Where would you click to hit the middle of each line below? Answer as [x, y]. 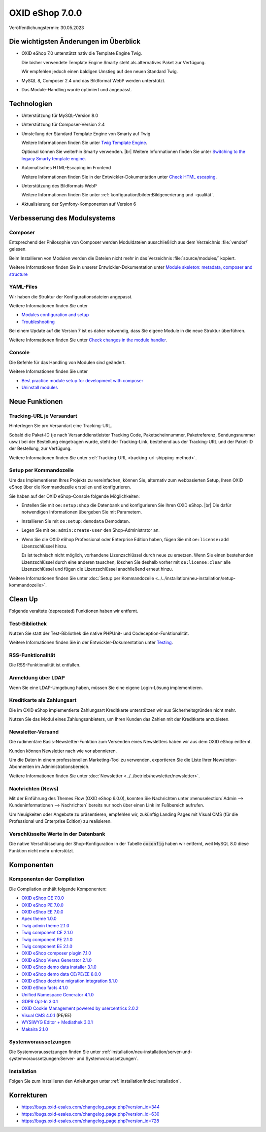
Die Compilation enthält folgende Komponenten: [58, 889]
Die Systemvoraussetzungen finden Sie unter [55, 1052]
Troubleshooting [38, 322]
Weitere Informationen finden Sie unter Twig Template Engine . [84, 143]
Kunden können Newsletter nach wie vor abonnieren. [63, 751]
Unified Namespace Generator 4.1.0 [58, 994]
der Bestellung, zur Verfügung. [40, 448]
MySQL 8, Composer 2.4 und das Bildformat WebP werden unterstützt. [93, 80]
